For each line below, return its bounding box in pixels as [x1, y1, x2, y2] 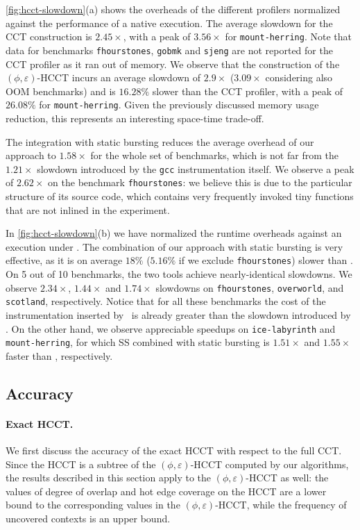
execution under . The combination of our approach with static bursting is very [6, 239, 343, 254]
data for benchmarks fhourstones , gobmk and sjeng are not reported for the [6, 42, 333, 57]
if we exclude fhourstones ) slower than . [178, 253, 353, 267]
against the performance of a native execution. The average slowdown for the [6, 15, 333, 30]
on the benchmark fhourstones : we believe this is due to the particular [48, 175, 352, 190]
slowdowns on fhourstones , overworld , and [155, 280, 344, 295]
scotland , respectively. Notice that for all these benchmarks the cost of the [6, 294, 326, 308]
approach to [6, 148, 56, 163]
